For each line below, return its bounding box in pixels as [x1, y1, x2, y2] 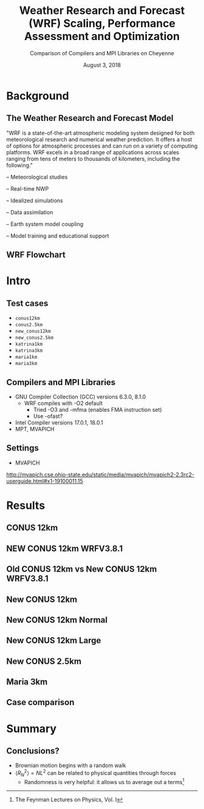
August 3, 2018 [83, 61, 121, 69]
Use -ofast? [33, 412, 63, 420]
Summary [6, 722, 56, 736]
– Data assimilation [6, 208, 53, 216]
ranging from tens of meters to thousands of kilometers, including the [6, 155, 180, 162]
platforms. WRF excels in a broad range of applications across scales [6, 148, 179, 155]
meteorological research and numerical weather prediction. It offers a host [6, 135, 192, 143]
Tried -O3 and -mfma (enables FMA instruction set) [33, 406, 162, 413]
